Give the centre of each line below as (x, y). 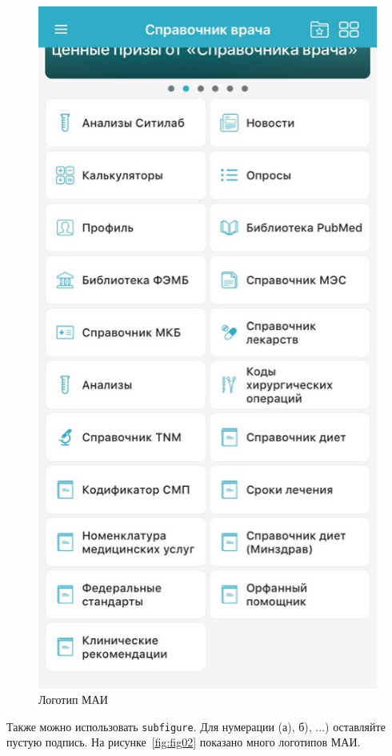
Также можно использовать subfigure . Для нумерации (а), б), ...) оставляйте (196, 726)
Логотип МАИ (73, 700)
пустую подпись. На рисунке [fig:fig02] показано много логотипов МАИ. (184, 742)
